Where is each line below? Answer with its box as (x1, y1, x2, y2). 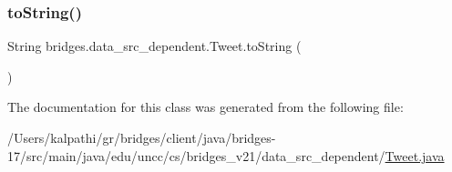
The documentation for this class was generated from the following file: (7, 97, 404, 116)
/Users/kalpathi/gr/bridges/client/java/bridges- (7, 128, 276, 147)
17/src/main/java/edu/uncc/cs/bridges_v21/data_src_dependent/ (7, 146, 385, 165)
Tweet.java (385, 146, 445, 165)
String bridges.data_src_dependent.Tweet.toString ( (7, 36, 302, 56)
